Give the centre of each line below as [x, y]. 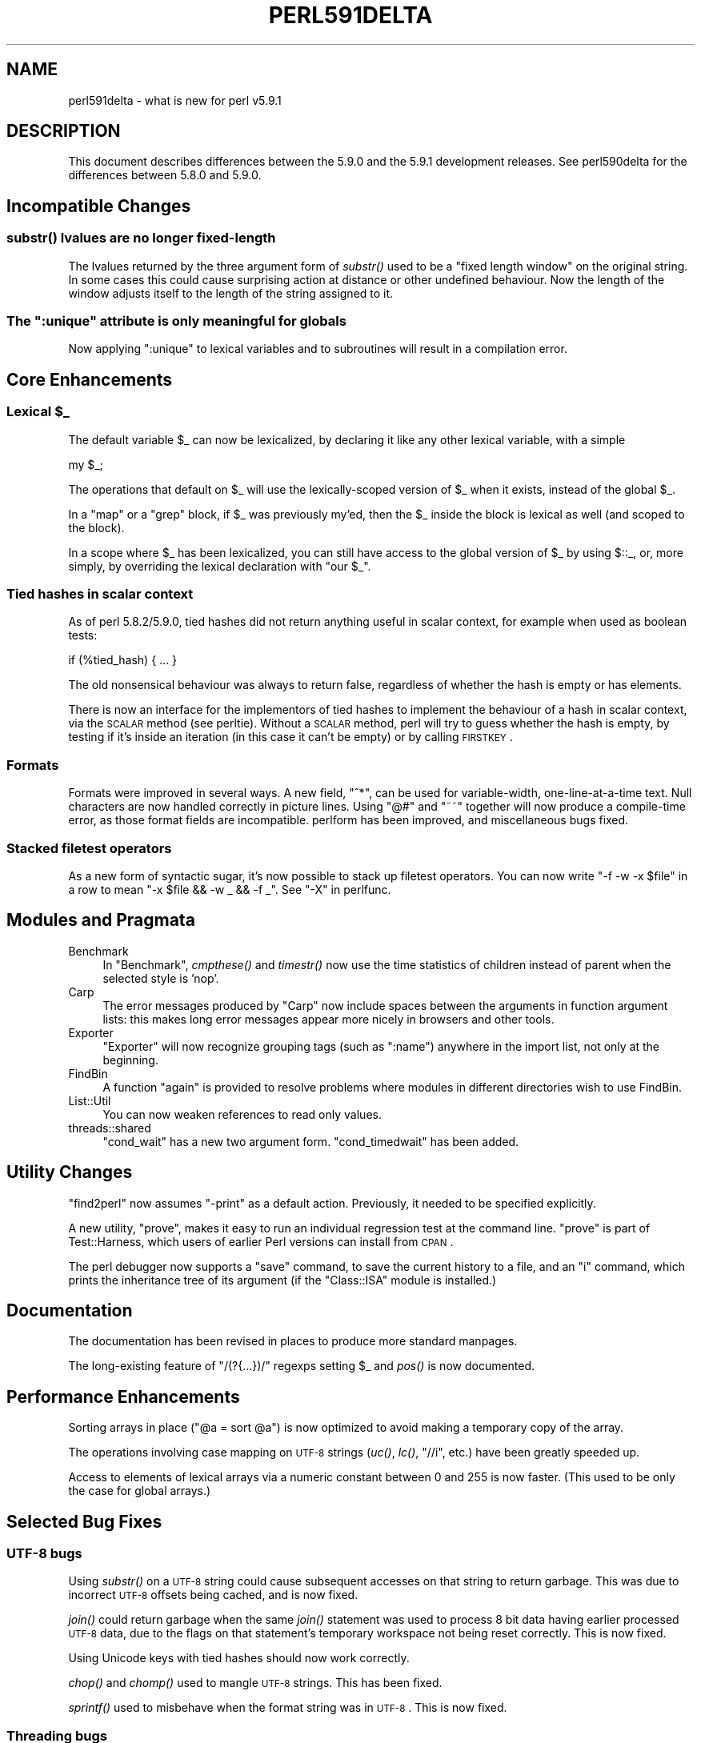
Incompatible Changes [99, 206]
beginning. [130, 1060]
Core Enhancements [90, 379]
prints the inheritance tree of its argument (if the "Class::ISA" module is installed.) [282, 1280]
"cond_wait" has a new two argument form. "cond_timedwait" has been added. [311, 1141]
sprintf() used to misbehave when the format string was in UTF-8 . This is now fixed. [288, 1708]
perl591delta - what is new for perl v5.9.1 [175, 100]
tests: [83, 635]
